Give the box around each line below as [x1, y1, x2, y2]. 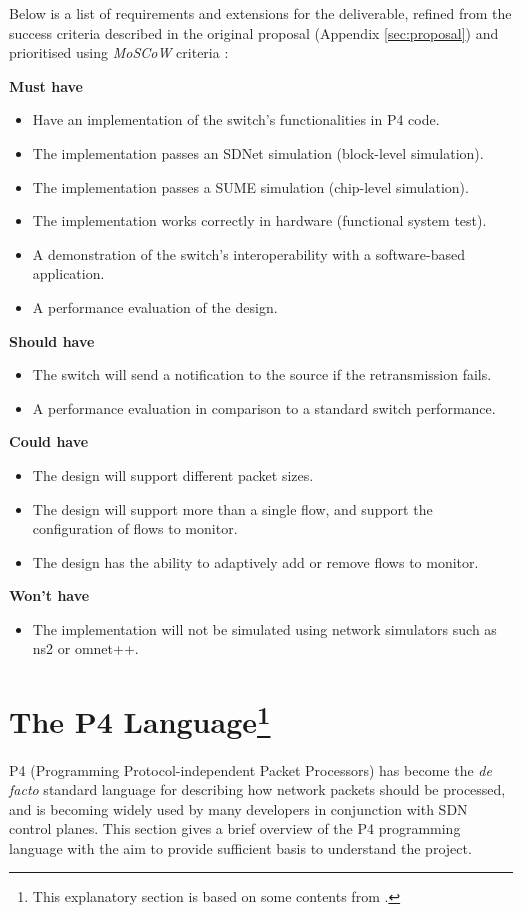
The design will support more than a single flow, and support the [32, 498, 433, 519]
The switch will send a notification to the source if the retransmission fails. [32, 364, 492, 385]
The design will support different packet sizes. [32, 464, 314, 485]
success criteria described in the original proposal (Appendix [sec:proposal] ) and [9, 22, 499, 43]
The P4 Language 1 [9, 697, 271, 742]
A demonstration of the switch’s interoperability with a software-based [32, 243, 466, 264]
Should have [9, 330, 95, 351]
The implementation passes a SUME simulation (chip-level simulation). [32, 176, 469, 197]
